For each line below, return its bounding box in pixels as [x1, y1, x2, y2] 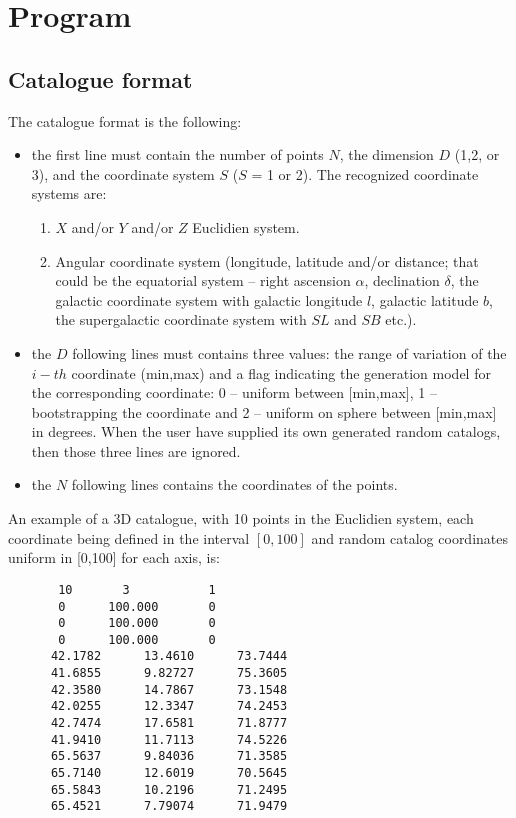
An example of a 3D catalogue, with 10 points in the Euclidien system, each [8, 508, 474, 529]
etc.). [385, 309, 417, 330]
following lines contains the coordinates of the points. [71, 474, 398, 495]
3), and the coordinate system [31, 163, 215, 184]
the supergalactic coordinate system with [55, 309, 307, 330]
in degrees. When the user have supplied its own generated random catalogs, [31, 421, 501, 442]
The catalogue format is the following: [8, 110, 242, 131]
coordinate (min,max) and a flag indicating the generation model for [71, 362, 491, 383]
